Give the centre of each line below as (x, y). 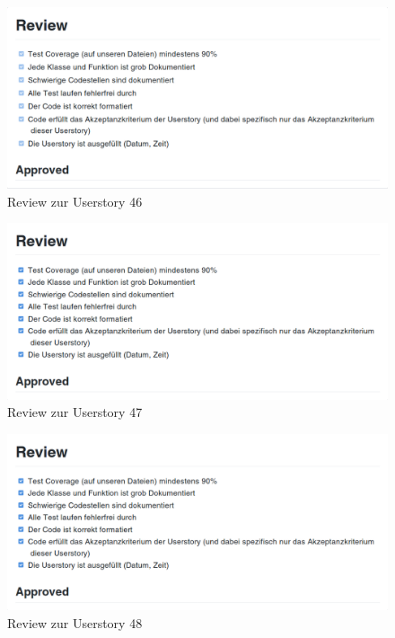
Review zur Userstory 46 (75, 201)
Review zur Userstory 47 (75, 412)
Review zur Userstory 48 (75, 622)
